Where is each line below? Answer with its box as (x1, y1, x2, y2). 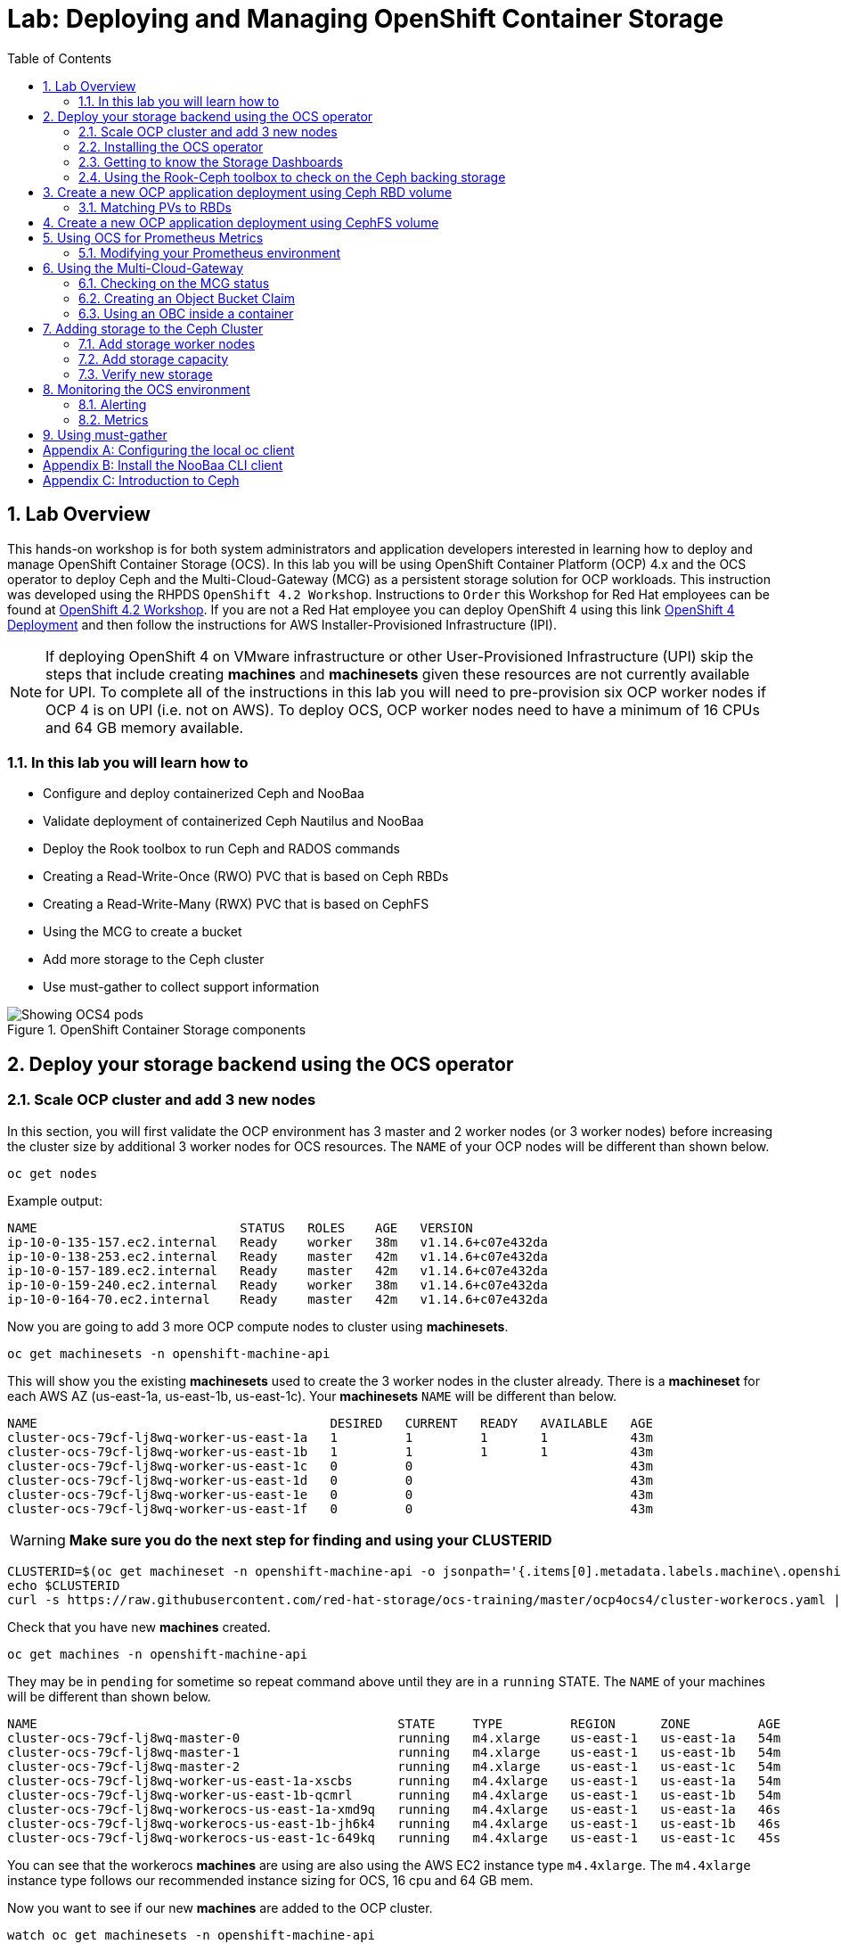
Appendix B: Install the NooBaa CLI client (43, 457, 283, 473)
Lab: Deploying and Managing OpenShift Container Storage (7, 4, 724, 34)
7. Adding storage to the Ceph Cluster (43, 320, 264, 336)
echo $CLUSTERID (7, 1577, 120, 1593)
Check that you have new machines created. (7, 1619, 271, 1635)
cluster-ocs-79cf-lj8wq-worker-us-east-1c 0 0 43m (7, 1458, 653, 1473)
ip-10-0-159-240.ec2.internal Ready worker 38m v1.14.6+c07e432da (7, 1277, 548, 1292)
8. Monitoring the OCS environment (43, 381, 250, 397)
